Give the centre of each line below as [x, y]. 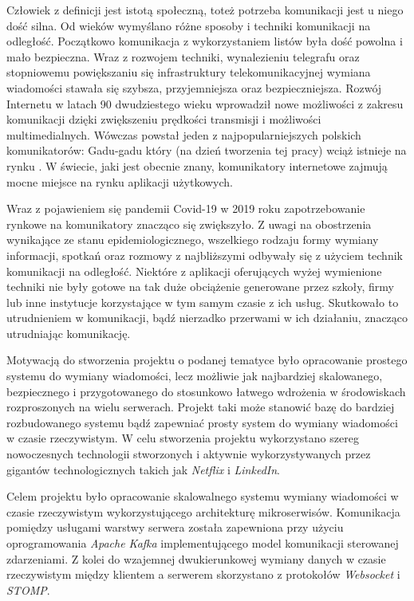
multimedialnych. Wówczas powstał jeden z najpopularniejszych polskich [184, 134]
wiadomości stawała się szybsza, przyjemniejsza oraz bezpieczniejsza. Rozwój [194, 87]
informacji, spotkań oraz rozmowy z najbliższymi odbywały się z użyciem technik [205, 255]
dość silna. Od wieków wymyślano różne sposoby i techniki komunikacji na [189, 25]
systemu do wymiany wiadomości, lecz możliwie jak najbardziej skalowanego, [195, 376]
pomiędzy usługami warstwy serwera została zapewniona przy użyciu [175, 527]
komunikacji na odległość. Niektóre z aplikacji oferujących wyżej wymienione [194, 271]
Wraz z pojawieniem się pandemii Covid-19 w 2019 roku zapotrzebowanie [186, 208]
